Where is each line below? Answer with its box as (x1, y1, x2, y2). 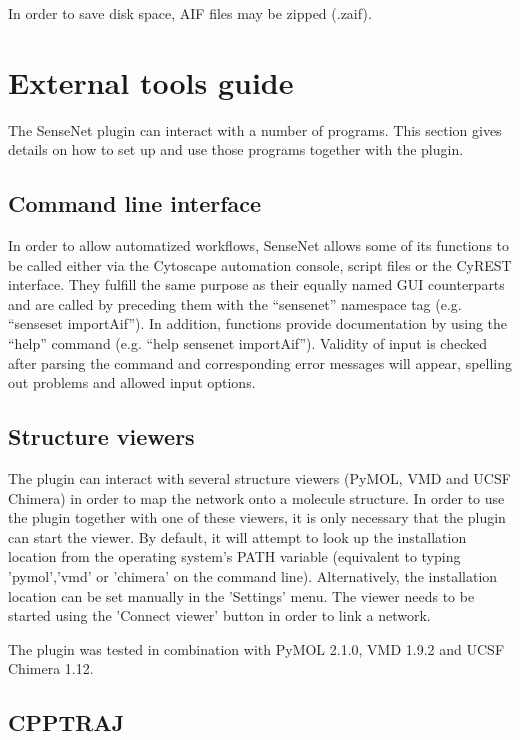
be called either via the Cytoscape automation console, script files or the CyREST (8, 254, 512, 275)
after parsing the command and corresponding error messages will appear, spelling (8, 352, 513, 373)
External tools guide (8, 61, 294, 102)
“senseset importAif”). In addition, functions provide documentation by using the (8, 313, 508, 334)
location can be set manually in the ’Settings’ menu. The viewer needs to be (8, 585, 475, 606)
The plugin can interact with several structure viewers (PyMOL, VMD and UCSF (8, 468, 511, 489)
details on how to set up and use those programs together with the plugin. (8, 139, 464, 160)
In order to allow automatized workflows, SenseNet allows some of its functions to (8, 235, 510, 256)
